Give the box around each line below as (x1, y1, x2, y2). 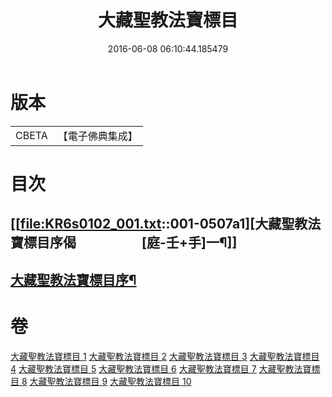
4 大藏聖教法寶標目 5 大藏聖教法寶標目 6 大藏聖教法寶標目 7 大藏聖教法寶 (10, 362, 312, 375)
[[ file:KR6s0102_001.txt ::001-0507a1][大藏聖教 (10, 216, 308, 233)
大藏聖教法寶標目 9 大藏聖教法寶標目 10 (29, 375, 192, 387)
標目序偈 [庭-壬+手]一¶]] (23, 234, 238, 251)
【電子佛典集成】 (57, 129, 138, 143)
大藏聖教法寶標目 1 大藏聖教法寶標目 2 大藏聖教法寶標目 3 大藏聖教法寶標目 (10, 350, 320, 362)
